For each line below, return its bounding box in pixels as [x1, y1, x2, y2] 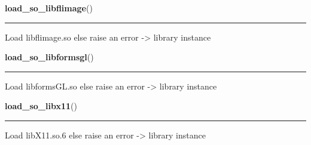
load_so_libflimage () [5, 2, 93, 14]
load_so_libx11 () [5, 100, 77, 112]
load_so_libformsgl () [5, 51, 94, 63]
